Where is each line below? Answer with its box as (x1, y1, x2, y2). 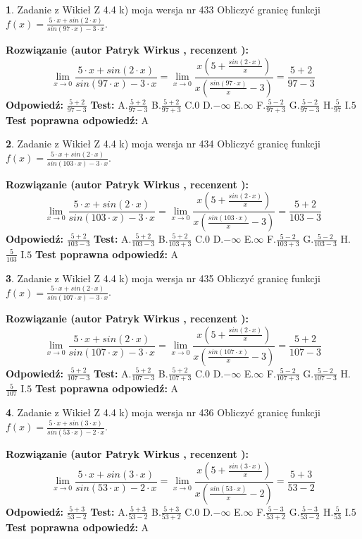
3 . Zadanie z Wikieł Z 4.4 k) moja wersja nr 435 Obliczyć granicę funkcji (6, 270, 320, 285)
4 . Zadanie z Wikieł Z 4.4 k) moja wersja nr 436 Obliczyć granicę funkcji (6, 405, 320, 420)
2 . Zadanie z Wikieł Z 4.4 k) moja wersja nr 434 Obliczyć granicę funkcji (6, 136, 320, 151)
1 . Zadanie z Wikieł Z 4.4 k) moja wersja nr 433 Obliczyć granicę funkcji (6, 2, 320, 16)
